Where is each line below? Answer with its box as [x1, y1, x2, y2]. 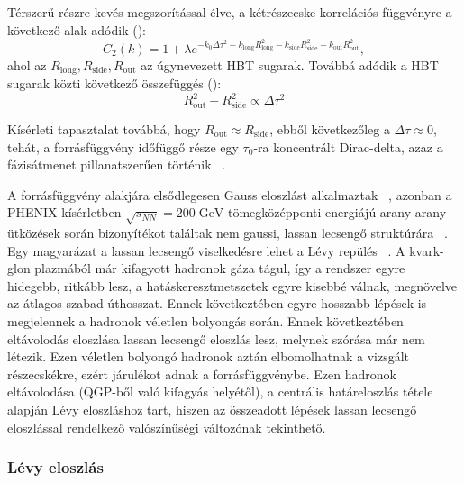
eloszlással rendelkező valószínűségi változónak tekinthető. [7, 417, 326, 436]
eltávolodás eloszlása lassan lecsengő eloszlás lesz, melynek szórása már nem [7, 329, 425, 348]
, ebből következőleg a [269, 119, 390, 138]
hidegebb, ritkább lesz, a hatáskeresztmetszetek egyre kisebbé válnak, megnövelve [7, 276, 457, 295]
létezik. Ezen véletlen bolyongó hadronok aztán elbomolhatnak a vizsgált [7, 347, 409, 366]
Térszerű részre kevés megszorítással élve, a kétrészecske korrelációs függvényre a [7, 3, 452, 21]
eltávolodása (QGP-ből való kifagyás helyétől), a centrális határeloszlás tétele [7, 382, 433, 401]
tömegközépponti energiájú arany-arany [228, 203, 447, 222]
